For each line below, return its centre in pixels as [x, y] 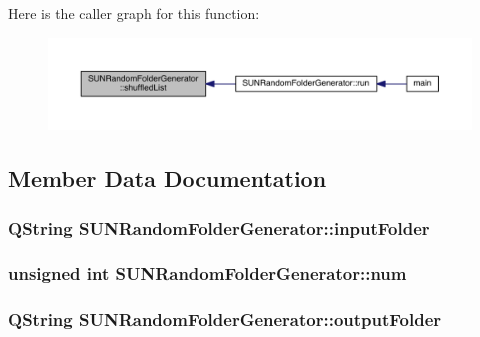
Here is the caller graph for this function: [134, 13]
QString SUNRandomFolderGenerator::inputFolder [219, 227]
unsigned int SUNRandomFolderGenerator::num [207, 273]
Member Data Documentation [167, 178]
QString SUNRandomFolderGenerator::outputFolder [225, 319]
